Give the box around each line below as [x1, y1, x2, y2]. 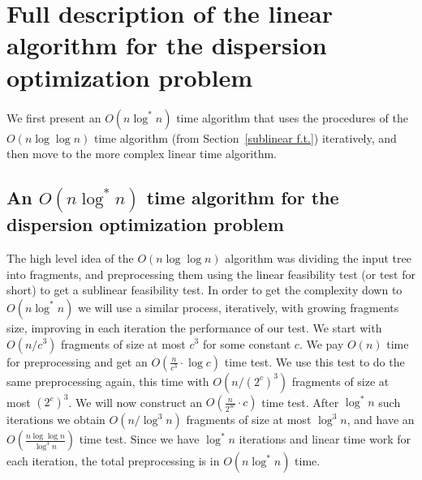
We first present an [6, 109, 101, 126]
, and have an [347, 411, 415, 428]
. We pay [299, 335, 344, 352]
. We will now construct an [68, 393, 203, 410]
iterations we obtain [6, 411, 105, 428]
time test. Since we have [79, 431, 200, 448]
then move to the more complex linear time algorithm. [6, 145, 277, 162]
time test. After [261, 393, 339, 410]
